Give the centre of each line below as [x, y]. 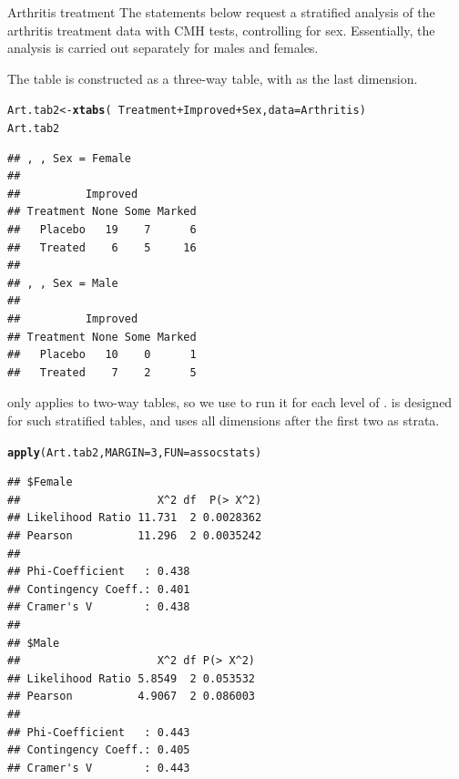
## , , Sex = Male [63, 283]
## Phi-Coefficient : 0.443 [99, 732]
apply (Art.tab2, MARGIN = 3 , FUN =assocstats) [135, 452]
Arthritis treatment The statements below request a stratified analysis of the [221, 12]
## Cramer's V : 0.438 [99, 607]
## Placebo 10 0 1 [102, 355]
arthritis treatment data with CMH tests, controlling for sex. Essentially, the [221, 30]
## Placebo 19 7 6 [102, 230]
